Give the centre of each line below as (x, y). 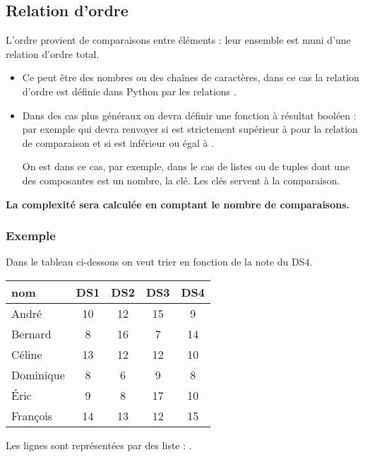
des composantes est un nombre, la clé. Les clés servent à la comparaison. (181, 180)
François (32, 415)
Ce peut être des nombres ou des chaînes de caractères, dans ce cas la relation (191, 77)
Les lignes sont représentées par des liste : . (99, 445)
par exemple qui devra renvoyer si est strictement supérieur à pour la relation (190, 129)
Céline (27, 354)
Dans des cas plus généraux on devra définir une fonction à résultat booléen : (189, 115)
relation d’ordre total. (53, 53)
